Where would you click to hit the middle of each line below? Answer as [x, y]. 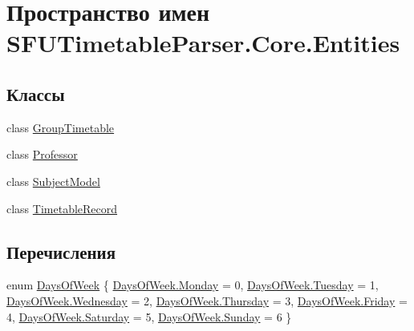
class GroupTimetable [61, 127]
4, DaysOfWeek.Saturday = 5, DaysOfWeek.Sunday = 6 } [149, 316]
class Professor [42, 154]
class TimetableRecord [62, 208]
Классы [36, 93]
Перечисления [61, 251]
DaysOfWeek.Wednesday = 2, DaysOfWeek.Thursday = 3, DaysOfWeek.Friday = [207, 300]
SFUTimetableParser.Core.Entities [203, 43]
